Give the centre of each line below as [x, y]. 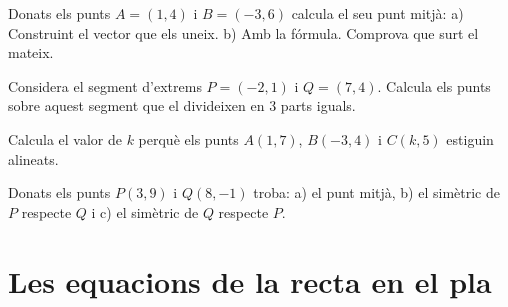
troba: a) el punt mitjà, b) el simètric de [376, 192]
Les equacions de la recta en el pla [250, 280]
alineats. [33, 158]
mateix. [31, 52]
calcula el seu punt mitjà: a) [377, 13]
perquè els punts [188, 138]
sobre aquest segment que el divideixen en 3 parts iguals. [182, 105]
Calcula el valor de [65, 138]
